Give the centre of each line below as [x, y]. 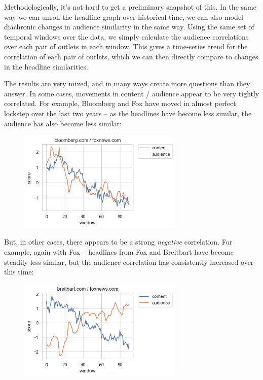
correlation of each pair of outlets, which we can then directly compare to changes [131, 56]
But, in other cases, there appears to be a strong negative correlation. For [118, 242]
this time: [19, 272]
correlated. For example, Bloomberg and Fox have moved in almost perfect [120, 103]
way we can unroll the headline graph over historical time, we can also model [124, 16]
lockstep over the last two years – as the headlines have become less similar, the [128, 113]
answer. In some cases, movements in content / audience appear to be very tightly [132, 93]
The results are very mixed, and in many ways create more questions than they [127, 83]
